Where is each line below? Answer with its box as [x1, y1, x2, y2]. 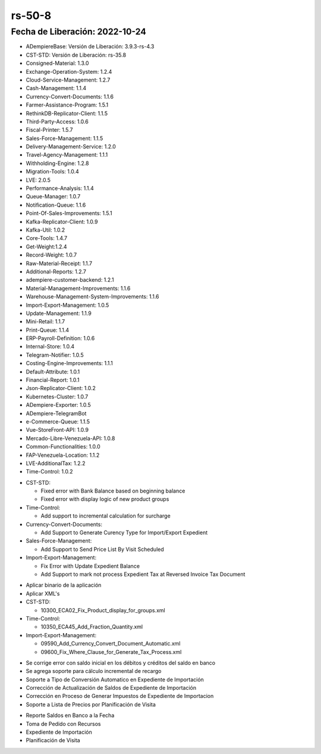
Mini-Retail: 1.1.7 [26, 318, 65, 325]
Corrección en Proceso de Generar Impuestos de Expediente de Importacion [26, 693, 214, 700]
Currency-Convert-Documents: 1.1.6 [26, 93, 114, 100]
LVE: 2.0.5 [26, 176, 51, 183]
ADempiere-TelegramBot [26, 410, 87, 417]
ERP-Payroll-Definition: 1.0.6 [26, 335, 95, 342]
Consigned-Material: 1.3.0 [26, 60, 89, 67]
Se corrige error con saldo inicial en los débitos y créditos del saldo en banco [26, 659, 216, 666]
